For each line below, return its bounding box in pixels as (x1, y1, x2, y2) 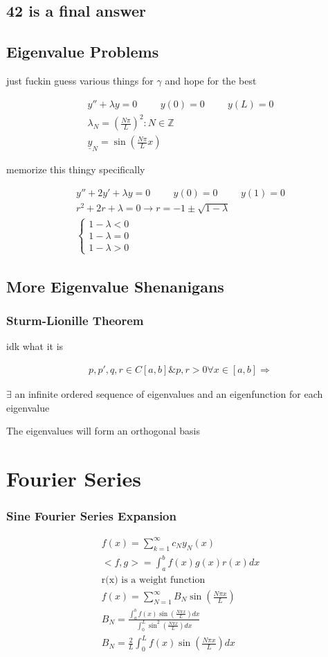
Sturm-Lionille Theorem (6, 312, 144, 329)
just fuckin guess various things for (6, 73, 154, 87)
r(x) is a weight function (101, 575, 206, 585)
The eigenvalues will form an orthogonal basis (6, 423, 200, 438)
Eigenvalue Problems (6, 41, 159, 62)
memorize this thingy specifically (6, 162, 145, 177)
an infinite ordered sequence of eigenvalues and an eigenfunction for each (15, 386, 323, 401)
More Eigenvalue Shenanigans (6, 275, 224, 297)
